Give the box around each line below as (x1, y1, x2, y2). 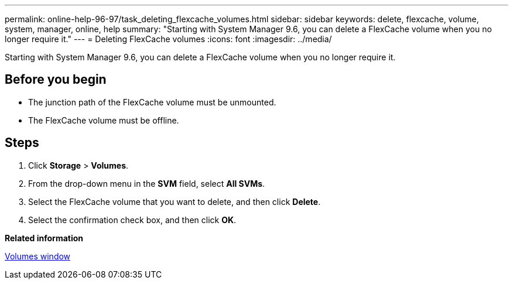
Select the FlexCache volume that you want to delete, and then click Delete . (28, 196, 321, 207)
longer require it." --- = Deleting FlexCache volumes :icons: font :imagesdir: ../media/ (5, 34, 332, 44)
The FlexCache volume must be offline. (28, 115, 179, 125)
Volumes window (5, 251, 71, 261)
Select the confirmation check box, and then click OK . (28, 214, 237, 225)
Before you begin (5, 72, 107, 87)
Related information (5, 232, 84, 243)
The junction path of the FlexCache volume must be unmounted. (28, 97, 276, 107)
